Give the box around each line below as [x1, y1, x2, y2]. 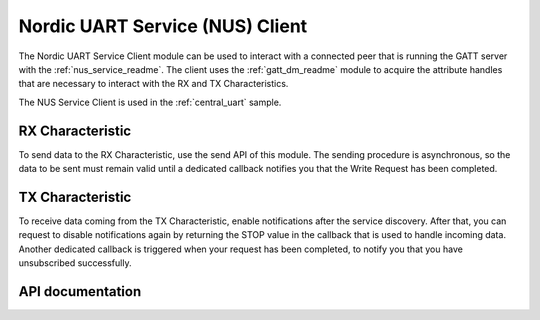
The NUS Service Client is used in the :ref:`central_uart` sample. [18, 96, 282, 108]
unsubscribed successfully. [18, 257, 132, 269]
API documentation [18, 283, 142, 300]
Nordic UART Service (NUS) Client [18, 15, 308, 37]
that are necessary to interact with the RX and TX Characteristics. [18, 78, 289, 90]
